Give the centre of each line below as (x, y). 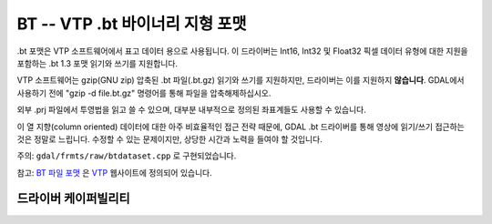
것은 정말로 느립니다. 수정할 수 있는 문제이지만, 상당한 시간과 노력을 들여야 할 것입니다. (169, 139)
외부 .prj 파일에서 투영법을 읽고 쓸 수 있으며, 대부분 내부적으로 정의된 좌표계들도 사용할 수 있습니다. (191, 110)
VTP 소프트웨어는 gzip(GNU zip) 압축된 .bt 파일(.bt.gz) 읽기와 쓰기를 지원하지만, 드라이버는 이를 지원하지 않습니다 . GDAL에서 (241, 80)
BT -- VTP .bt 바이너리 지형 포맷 (132, 24)
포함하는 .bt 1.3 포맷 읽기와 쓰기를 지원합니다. (97, 63)
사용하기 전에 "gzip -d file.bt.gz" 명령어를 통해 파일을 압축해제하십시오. (144, 93)
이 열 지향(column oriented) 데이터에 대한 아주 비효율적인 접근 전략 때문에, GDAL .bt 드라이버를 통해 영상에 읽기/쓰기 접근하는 (241, 127)
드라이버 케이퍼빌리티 (74, 199)
